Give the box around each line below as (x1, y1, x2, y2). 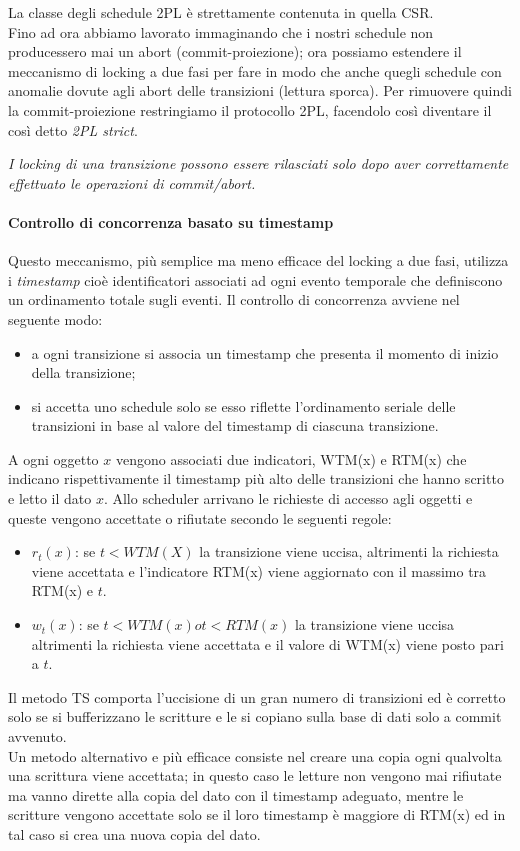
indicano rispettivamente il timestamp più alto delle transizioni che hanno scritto (8, 468, 504, 489)
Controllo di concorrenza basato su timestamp (8, 211, 334, 232)
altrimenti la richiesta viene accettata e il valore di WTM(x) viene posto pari (31, 633, 504, 654)
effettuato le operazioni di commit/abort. (8, 172, 256, 193)
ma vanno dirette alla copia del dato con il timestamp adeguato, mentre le (8, 784, 464, 805)
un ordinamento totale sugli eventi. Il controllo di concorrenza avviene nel (8, 289, 460, 310)
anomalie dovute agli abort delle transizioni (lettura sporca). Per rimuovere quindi (8, 80, 512, 101)
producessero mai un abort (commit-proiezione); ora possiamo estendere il (8, 41, 462, 62)
